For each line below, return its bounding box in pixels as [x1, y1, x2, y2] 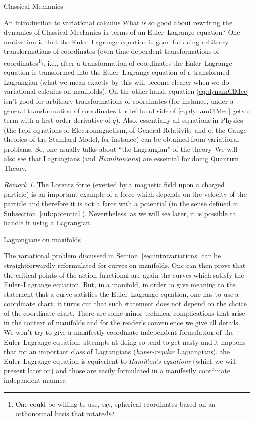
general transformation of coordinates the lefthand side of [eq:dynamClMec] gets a [4, 105, 250, 115]
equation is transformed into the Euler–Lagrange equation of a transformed [4, 67, 230, 77]
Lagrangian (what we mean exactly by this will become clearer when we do [4, 76, 229, 87]
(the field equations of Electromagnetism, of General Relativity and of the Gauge [4, 124, 247, 134]
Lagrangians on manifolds [4, 234, 81, 244]
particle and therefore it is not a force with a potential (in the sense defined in [4, 198, 238, 208]
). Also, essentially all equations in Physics [115, 115, 243, 125]
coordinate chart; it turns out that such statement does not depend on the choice [4, 298, 247, 309]
